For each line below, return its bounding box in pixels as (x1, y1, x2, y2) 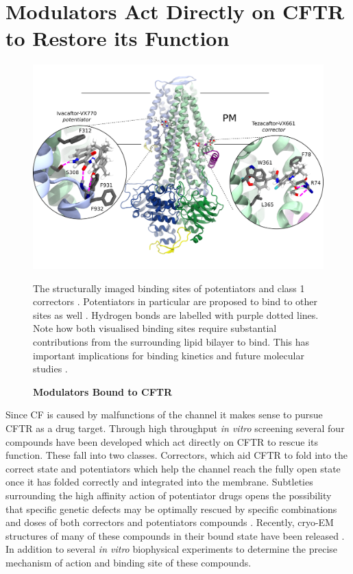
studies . (33, 361, 68, 376)
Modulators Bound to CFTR (33, 384, 173, 398)
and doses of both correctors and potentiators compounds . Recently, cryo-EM (5, 515, 334, 529)
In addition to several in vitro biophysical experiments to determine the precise (5, 542, 338, 556)
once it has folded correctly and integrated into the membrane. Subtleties (5, 475, 313, 489)
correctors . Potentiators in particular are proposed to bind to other (33, 294, 317, 309)
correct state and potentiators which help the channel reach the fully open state (5, 461, 341, 475)
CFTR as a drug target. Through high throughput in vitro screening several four (5, 420, 345, 435)
